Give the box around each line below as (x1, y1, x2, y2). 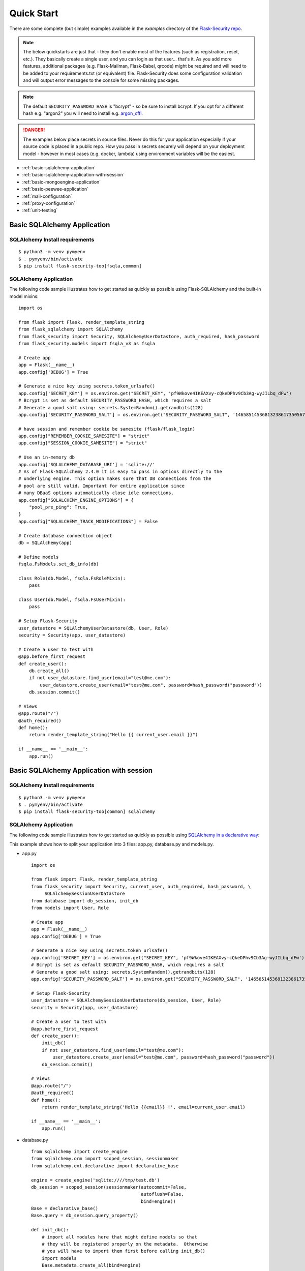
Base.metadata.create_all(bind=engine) (41, 1262, 141, 1268)
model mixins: (9, 293, 39, 299)
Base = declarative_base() (31, 1205, 99, 1212)
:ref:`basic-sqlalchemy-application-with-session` (22, 172, 125, 178)
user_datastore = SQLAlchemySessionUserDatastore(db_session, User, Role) (31, 997, 222, 1004)
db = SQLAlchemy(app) (18, 539, 72, 546)
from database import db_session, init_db (31, 898, 139, 903)
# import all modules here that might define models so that (41, 1234, 198, 1240)
